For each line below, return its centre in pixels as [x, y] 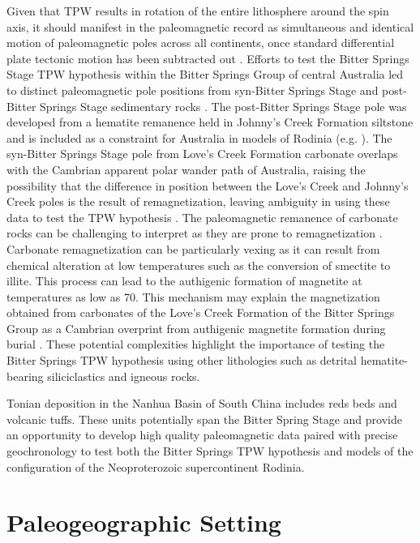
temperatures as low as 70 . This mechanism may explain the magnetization [193, 296]
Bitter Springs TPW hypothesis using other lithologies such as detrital [182, 360]
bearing [25, 376]
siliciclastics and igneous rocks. [124, 376]
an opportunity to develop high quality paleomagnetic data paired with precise [202, 435]
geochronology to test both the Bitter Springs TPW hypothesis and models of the [210, 451]
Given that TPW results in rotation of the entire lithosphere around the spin [198, 11]
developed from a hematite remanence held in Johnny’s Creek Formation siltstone [210, 122]
